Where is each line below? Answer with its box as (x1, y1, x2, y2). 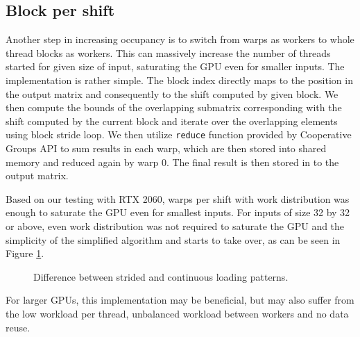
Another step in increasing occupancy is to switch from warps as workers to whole (6, 32, 354, 47)
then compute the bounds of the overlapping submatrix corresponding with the (6, 100, 342, 115)
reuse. (6, 320, 31, 334)
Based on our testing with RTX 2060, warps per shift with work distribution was (6, 191, 350, 206)
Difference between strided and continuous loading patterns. (33, 269, 289, 283)
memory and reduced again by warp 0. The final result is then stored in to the (6, 154, 339, 169)
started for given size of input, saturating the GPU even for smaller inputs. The (6, 59, 345, 74)
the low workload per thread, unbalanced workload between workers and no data (6, 306, 349, 320)
